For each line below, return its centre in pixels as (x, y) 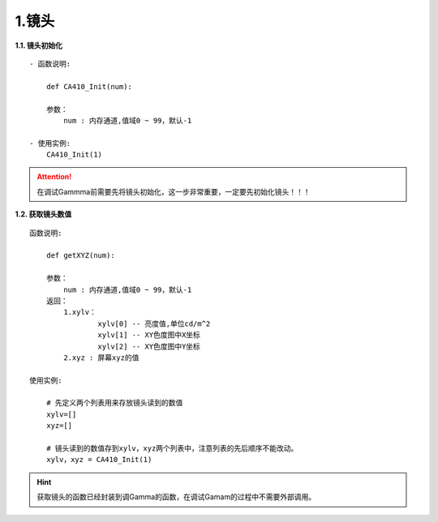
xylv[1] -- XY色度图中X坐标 (149, 335)
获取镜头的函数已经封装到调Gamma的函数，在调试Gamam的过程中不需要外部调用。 (176, 497)
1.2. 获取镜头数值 (43, 214)
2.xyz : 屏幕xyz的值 (101, 357)
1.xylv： (80, 312)
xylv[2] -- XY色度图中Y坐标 (149, 346)
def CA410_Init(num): (89, 86)
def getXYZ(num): (80, 256)
